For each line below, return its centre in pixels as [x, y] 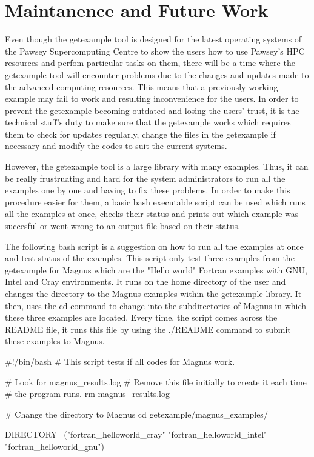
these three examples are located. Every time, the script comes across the [141, 317]
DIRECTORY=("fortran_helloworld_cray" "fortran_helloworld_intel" [136, 434]
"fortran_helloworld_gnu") [55, 446]
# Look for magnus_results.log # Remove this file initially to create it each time [156, 382]
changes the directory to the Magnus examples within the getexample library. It [153, 293]
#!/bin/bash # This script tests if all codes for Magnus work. [120, 361]
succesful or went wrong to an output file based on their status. [123, 226]
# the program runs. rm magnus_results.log [87, 394]
